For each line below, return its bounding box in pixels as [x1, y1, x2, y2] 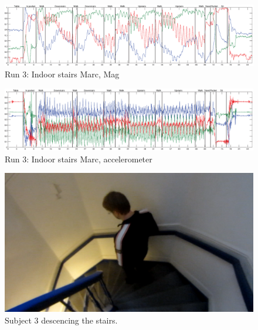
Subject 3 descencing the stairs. [5, 314, 118, 326]
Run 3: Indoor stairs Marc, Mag [5, 68, 120, 80]
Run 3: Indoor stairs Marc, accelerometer [5, 152, 152, 165]
